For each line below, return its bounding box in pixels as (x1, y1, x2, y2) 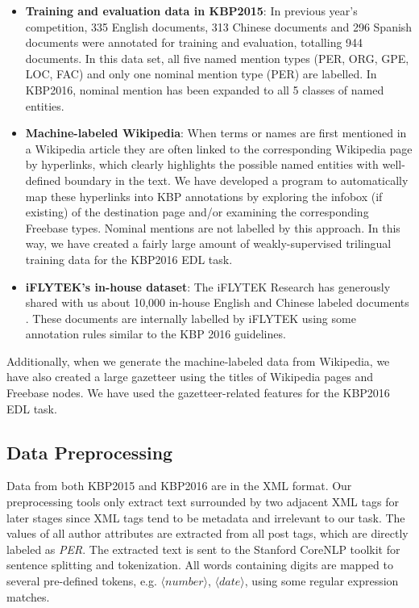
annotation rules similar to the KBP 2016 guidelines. (25, 325, 286, 342)
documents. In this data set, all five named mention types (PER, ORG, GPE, (25, 49, 409, 66)
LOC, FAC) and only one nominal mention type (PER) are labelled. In (25, 65, 377, 82)
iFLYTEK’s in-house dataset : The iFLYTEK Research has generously (25, 278, 391, 295)
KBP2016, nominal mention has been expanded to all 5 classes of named (25, 81, 384, 98)
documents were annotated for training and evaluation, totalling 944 (25, 34, 363, 51)
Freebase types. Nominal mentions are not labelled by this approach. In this (25, 219, 400, 236)
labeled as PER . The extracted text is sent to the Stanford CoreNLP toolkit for (6, 540, 400, 557)
